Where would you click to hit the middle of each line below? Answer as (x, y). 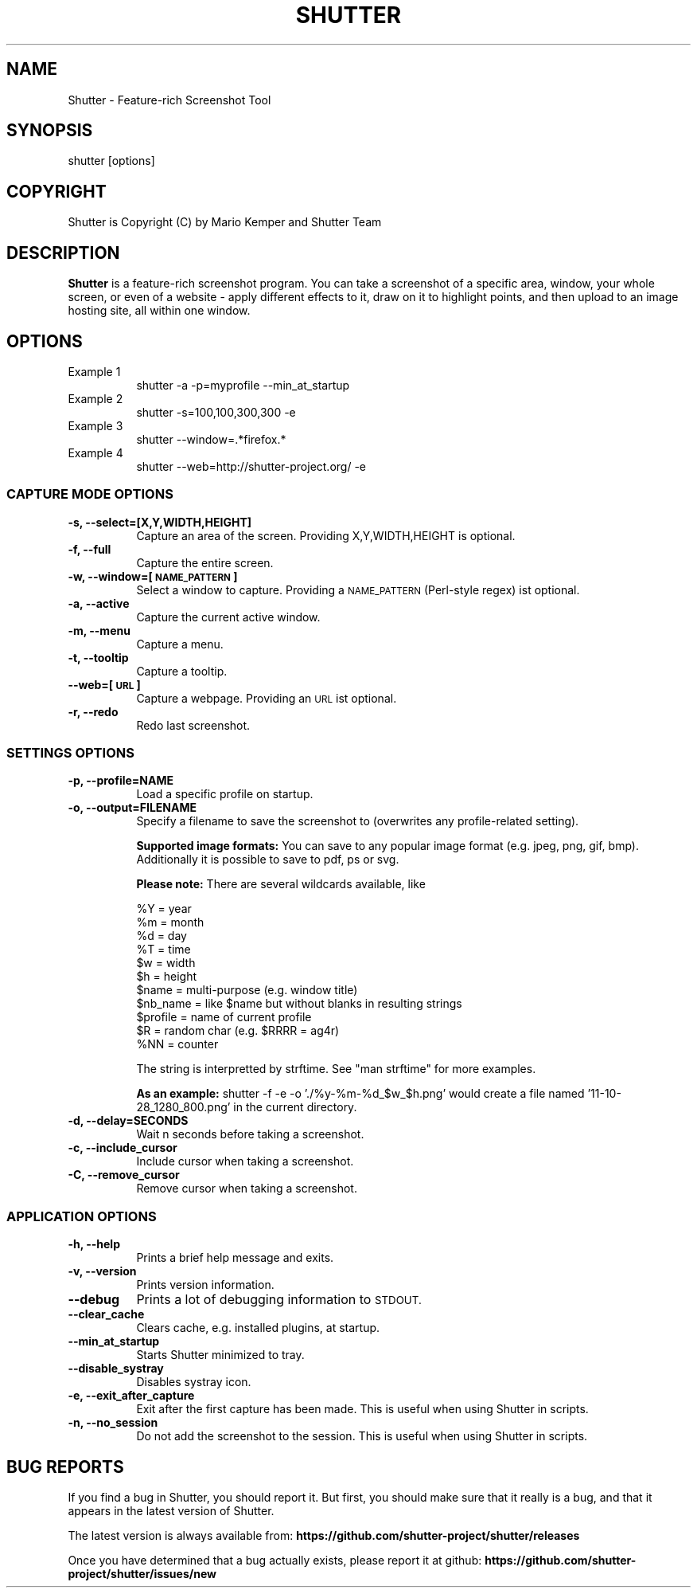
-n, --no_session (113, 1423)
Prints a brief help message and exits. (235, 1258)
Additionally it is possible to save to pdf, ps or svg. (268, 860)
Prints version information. (205, 1285)
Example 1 (94, 371)
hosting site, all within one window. (159, 311)
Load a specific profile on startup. (225, 794)
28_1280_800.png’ (183, 1107)
